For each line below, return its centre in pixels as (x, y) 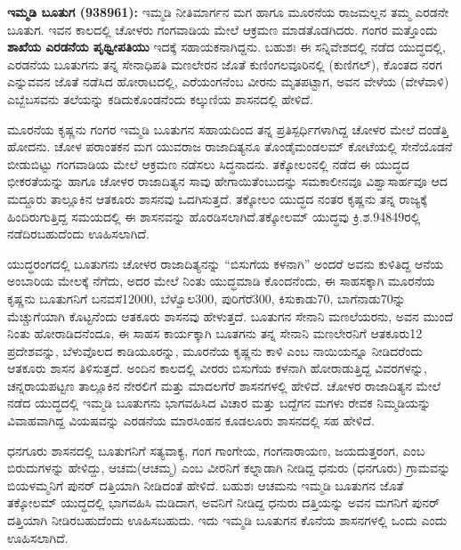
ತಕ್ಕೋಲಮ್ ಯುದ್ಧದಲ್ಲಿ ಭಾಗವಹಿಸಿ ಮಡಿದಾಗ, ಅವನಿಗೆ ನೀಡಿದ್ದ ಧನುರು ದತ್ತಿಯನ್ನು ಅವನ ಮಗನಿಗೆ (208, 502)
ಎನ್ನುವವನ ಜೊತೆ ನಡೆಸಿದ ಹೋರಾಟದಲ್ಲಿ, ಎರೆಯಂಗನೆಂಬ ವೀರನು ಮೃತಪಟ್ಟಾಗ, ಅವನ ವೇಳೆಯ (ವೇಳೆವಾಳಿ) (228, 81)
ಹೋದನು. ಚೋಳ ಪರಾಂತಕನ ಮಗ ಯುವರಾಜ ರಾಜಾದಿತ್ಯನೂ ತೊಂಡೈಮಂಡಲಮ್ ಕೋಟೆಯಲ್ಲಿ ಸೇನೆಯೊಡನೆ (230, 146)
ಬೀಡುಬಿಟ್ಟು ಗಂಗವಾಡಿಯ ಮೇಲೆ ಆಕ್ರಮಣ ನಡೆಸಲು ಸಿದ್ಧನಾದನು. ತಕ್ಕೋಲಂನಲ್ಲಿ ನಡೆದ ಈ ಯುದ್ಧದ (208, 163)
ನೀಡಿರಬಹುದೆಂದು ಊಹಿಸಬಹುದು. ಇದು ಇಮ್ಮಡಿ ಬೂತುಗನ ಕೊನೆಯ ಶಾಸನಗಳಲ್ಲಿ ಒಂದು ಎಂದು (249, 520)
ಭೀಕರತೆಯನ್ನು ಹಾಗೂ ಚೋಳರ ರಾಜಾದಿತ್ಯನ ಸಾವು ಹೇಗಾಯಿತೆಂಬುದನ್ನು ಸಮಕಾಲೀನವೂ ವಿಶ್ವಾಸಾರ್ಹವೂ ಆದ (227, 181)
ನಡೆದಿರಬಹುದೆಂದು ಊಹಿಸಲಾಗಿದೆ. (78, 234)
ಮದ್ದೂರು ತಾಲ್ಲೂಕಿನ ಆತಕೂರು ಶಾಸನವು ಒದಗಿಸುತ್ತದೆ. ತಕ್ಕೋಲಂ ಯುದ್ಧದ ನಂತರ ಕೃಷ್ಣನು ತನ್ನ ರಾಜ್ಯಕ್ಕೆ (217, 198)
